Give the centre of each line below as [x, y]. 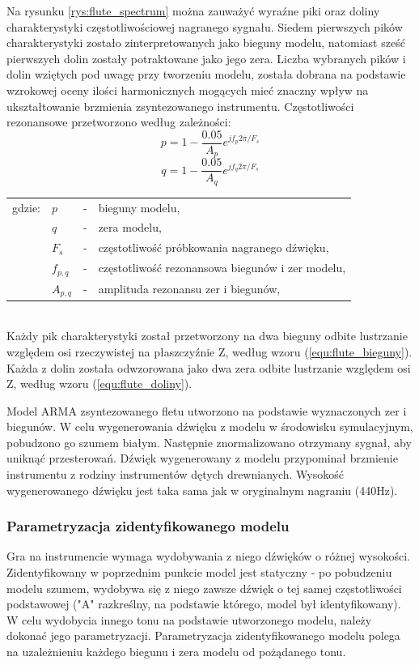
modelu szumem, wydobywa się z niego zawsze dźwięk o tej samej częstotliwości [204, 588]
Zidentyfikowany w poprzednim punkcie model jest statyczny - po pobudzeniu [199, 572]
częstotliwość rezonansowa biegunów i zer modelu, [222, 268]
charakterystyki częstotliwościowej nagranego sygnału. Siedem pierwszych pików [205, 26]
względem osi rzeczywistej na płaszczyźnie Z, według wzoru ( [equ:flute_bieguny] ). [209, 351]
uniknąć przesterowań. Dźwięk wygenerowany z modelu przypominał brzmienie [202, 458]
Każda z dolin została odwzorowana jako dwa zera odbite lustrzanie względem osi [209, 367]
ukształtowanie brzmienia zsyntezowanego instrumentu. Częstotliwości [180, 106]
